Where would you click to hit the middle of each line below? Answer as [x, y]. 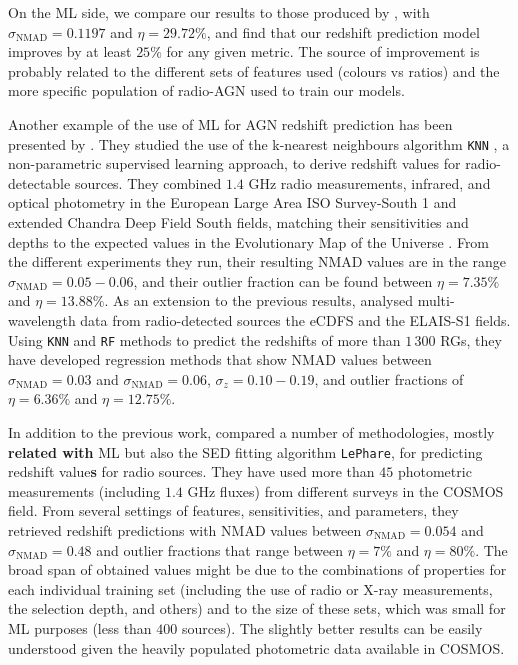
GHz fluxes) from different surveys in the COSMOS [345, 490]
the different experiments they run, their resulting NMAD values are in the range [257, 261]
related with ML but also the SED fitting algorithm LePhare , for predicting [245, 451]
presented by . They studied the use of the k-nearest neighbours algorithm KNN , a [259, 143]
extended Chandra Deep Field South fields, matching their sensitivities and [238, 222]
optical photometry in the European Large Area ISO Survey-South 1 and [232, 202]
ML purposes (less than [80, 628]
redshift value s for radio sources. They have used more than [191, 471]
